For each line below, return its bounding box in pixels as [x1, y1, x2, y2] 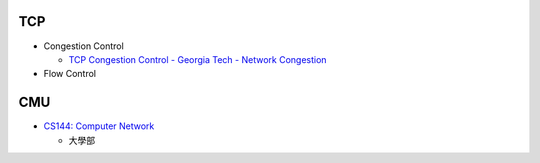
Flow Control [43, 68, 97, 80]
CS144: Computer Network [43, 120, 155, 132]
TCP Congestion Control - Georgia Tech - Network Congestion [68, 53, 327, 65]
